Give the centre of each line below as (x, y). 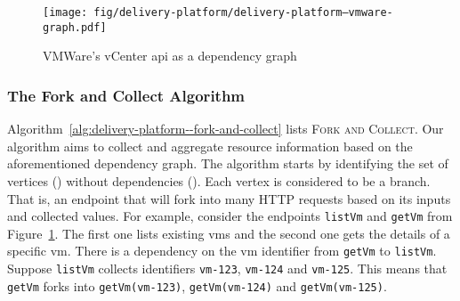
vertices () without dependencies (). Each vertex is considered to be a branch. (219, 180)
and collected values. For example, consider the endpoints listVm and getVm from (230, 216)
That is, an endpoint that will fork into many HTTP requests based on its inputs (229, 198)
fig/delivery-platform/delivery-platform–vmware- (243, 12)
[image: (65, 12)
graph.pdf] (75, 27)
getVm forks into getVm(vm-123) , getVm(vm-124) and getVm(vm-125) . (197, 285)
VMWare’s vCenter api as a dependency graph (170, 56)
